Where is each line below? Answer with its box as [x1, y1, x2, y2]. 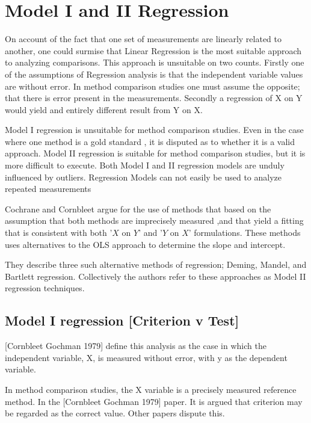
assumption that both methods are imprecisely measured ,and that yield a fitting [5, 214, 304, 227]
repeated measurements [5, 182, 91, 195]
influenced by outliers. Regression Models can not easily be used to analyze [5, 170, 282, 183]
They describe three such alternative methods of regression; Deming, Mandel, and [5, 258, 307, 271]
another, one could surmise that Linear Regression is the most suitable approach [5, 44, 302, 57]
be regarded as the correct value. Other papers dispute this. [5, 407, 225, 419]
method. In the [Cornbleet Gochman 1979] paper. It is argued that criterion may [5, 395, 303, 407]
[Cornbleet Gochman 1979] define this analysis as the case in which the [5, 339, 266, 352]
